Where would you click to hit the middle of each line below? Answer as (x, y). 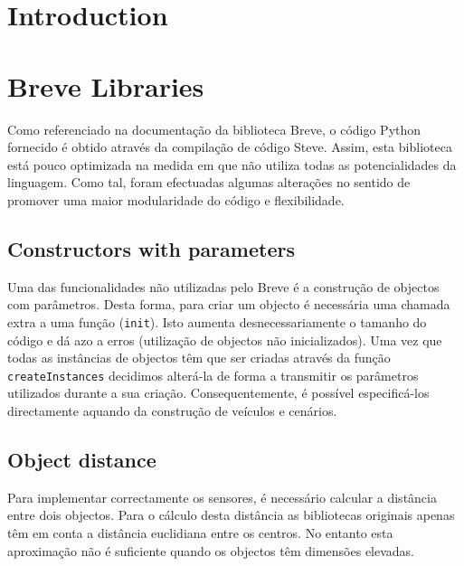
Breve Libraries (106, 85)
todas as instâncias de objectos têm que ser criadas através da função (199, 358)
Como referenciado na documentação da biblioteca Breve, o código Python (214, 129)
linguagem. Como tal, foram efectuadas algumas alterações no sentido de (209, 182)
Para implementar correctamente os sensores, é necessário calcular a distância (222, 497)
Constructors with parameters (151, 248)
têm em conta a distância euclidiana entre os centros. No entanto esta (200, 532)
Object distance (82, 459)
